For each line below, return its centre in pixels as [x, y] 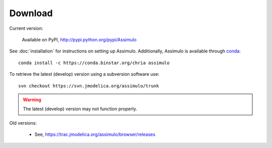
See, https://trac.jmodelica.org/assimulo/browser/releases [95, 134]
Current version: [26, 28]
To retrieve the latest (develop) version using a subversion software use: [84, 74]
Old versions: [23, 123]
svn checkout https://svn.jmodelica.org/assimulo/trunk [89, 86]
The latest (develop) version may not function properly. [80, 109]
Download [31, 13]
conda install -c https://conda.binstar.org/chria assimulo [94, 63]
